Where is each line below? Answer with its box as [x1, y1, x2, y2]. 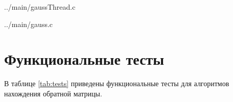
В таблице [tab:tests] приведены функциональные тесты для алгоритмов [4, 78, 229, 89]
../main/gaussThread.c [4, 2, 76, 12]
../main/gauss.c [4, 18, 53, 29]
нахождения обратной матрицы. [4, 88, 102, 98]
